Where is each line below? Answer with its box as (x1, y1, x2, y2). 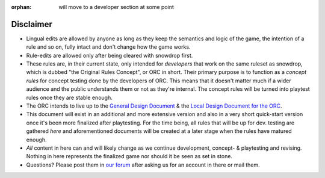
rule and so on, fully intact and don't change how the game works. (26, 43, 191, 51)
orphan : (11, 4, 32, 10)
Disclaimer (11, 19, 52, 29)
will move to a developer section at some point (58, 4, 175, 10)
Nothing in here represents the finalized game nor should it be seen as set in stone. (26, 153, 233, 160)
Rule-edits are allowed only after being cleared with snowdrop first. (26, 52, 193, 59)
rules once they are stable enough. (26, 94, 113, 101)
